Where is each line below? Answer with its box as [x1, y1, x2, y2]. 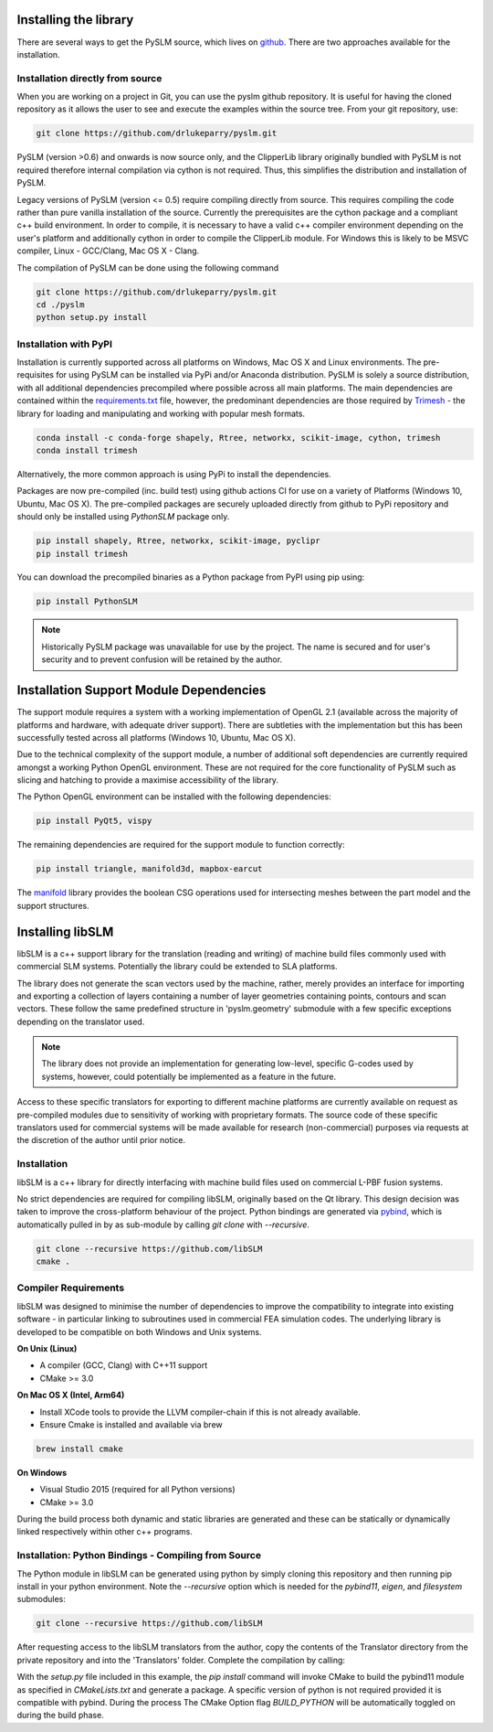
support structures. [16, 900, 90, 911]
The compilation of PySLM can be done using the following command [16, 262, 279, 273]
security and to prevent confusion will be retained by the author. [41, 654, 283, 665]
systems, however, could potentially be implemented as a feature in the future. [41, 1071, 337, 1082]
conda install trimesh [36, 444, 138, 455]
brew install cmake [36, 1443, 123, 1454]
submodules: [16, 1594, 66, 1605]
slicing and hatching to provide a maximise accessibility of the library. [16, 775, 278, 786]
